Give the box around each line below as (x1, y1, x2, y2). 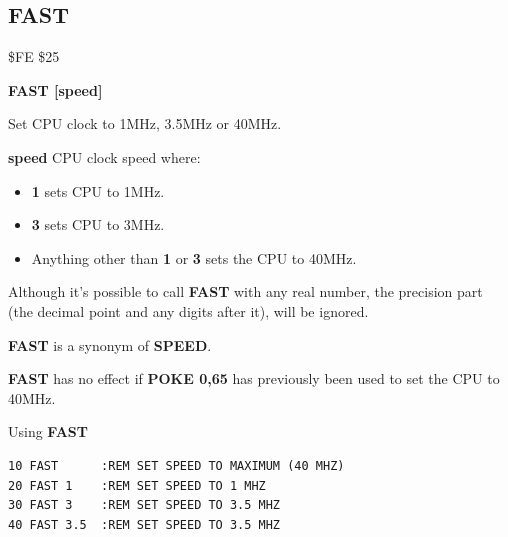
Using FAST (8, 421, 89, 442)
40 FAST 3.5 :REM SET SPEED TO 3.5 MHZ (8, 517, 281, 532)
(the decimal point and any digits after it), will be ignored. (8, 300, 369, 321)
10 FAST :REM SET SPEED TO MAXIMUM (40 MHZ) (8, 458, 345, 473)
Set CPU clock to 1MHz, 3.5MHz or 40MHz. (8, 113, 282, 134)
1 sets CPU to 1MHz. (31, 180, 165, 201)
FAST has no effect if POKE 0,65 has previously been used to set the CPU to (8, 368, 500, 389)
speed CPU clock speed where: (8, 146, 201, 167)
